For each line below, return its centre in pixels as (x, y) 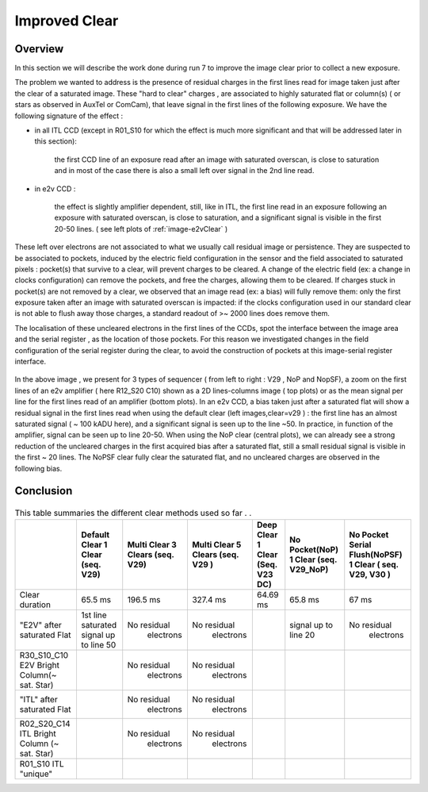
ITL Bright (38, 734)
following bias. (38, 468)
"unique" (36, 774)
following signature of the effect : (69, 116)
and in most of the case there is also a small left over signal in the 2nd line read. (184, 171)
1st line (94, 615)
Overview (39, 49)
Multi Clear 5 (216, 545)
